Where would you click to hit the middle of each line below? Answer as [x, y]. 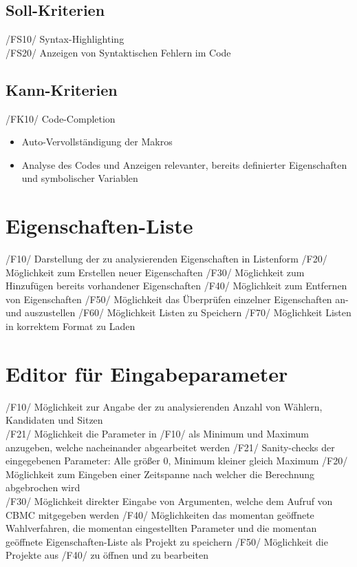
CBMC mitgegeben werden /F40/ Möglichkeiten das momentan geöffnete [160, 514]
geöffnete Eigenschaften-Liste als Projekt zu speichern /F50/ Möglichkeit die [167, 541]
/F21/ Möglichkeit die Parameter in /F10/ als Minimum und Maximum [157, 433]
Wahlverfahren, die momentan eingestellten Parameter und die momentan [161, 528]
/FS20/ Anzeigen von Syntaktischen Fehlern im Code [118, 52]
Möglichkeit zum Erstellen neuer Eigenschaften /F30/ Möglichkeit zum [155, 272]
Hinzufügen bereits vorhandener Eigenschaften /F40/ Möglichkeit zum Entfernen [176, 286]
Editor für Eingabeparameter [147, 373]
